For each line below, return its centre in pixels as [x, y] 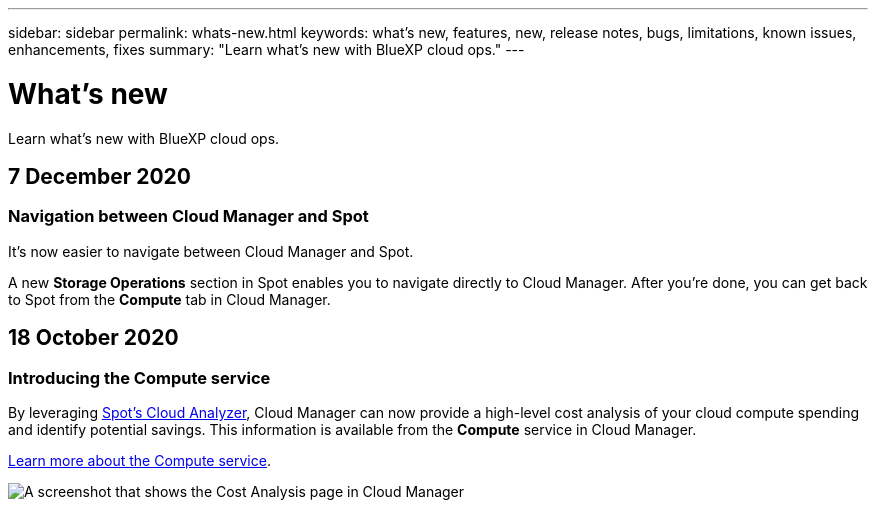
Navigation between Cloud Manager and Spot [188, 216]
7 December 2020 [99, 176]
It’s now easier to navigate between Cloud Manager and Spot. [211, 251]
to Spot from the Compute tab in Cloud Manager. [169, 299]
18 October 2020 [93, 338]
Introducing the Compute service [139, 377]
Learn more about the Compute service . [139, 460]
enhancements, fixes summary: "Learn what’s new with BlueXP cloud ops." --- [266, 49]
